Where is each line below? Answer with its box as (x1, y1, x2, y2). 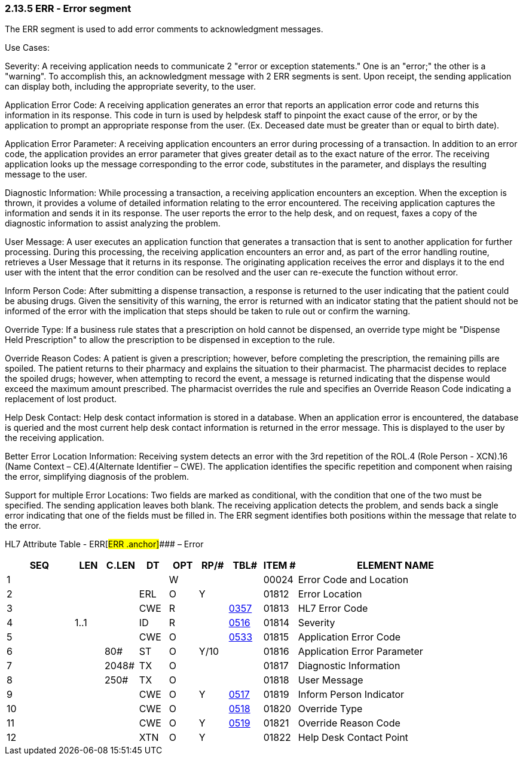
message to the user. (5, 169, 87, 180)
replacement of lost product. (5, 394, 117, 404)
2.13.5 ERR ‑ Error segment (5, 2, 131, 14)
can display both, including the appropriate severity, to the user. (5, 81, 256, 92)
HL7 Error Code (298, 602, 368, 615)
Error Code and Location (298, 574, 409, 586)
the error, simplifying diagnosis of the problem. (5, 471, 189, 482)
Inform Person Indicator (298, 688, 405, 701)
